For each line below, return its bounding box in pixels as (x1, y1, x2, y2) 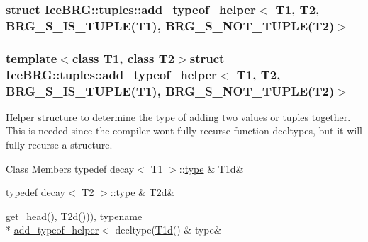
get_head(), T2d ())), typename (6, 208, 143, 223)
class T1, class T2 (72, 49, 175, 67)
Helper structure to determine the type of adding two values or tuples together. (6, 109, 351, 124)
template (6, 49, 57, 67)
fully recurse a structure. (6, 137, 113, 152)
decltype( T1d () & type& (115, 222, 222, 237)
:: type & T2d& (110, 185, 175, 200)
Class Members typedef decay (6, 161, 135, 175)
